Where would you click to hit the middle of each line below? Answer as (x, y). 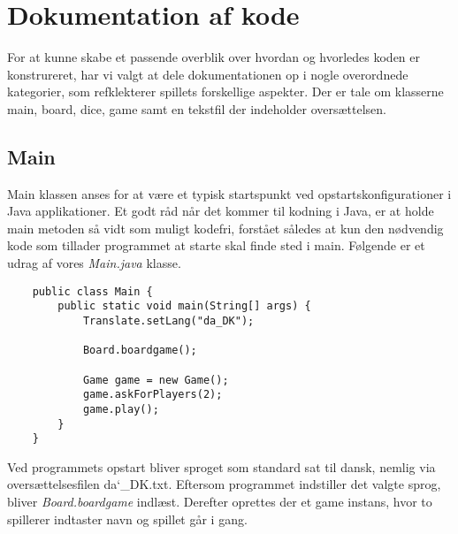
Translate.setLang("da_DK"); (168, 320)
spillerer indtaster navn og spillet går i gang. (127, 519)
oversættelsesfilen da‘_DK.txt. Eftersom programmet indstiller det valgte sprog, (224, 484)
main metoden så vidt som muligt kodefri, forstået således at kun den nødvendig (225, 228)
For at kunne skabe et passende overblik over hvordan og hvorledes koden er (214, 57)
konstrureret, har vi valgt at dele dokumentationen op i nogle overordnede (208, 74)
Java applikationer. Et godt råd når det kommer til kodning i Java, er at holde (221, 211)
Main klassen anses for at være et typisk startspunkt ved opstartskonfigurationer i (229, 193)
